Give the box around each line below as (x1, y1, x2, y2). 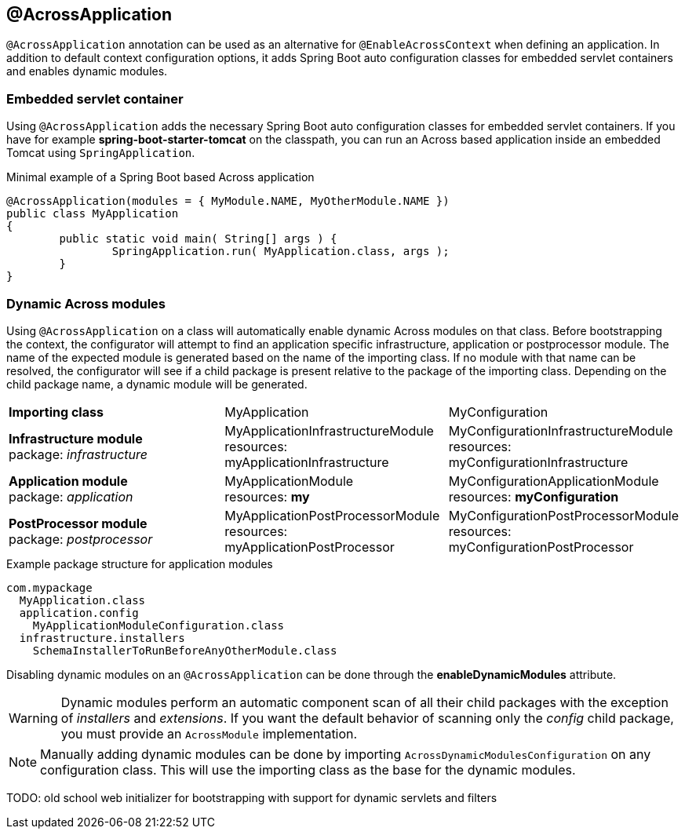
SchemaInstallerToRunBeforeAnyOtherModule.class (32, 644, 337, 657)
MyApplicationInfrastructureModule (224, 422, 434, 439)
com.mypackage (6, 581, 93, 594)
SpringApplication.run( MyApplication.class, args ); (111, 245, 450, 258)
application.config (19, 606, 139, 619)
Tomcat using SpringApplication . (6, 146, 195, 160)
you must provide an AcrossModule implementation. (60, 725, 358, 742)
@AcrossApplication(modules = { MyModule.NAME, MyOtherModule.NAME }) (6, 195, 450, 208)
